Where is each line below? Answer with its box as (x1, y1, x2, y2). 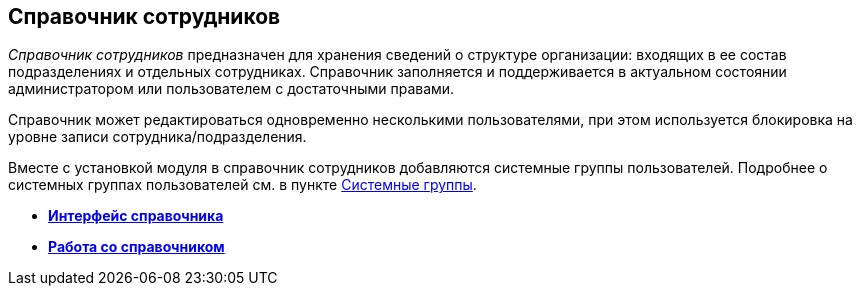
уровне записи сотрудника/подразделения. (8, 128, 307, 146)
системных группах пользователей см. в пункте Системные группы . (8, 176, 477, 194)
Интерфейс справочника (48, 207, 224, 225)
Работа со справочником (48, 238, 225, 256)
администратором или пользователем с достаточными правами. (8, 80, 455, 98)
